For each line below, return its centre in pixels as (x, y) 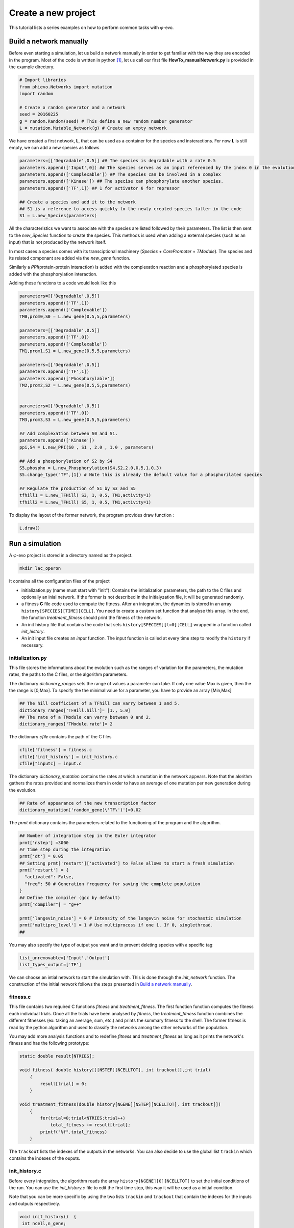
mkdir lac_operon (40, 568)
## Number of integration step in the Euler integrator (88, 836)
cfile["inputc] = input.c (50, 764)
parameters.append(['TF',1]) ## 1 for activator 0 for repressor (99, 188)
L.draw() (30, 528)
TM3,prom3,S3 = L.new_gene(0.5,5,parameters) (75, 420)
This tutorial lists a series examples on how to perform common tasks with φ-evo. (91, 28)
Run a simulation (35, 544)
